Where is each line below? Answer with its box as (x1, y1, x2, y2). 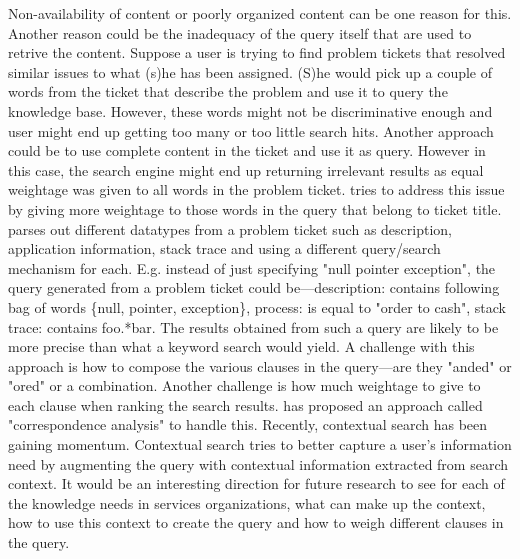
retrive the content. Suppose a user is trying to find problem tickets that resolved (8, 42, 506, 63)
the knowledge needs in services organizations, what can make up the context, (8, 492, 486, 513)
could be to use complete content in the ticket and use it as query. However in (8, 140, 486, 161)
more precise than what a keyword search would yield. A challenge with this (8, 336, 475, 357)
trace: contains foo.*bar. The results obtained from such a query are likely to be (8, 316, 499, 337)
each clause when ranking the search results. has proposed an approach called (8, 394, 483, 415)
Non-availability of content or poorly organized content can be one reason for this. (8, 3, 512, 23)
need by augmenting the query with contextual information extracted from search (8, 453, 509, 474)
